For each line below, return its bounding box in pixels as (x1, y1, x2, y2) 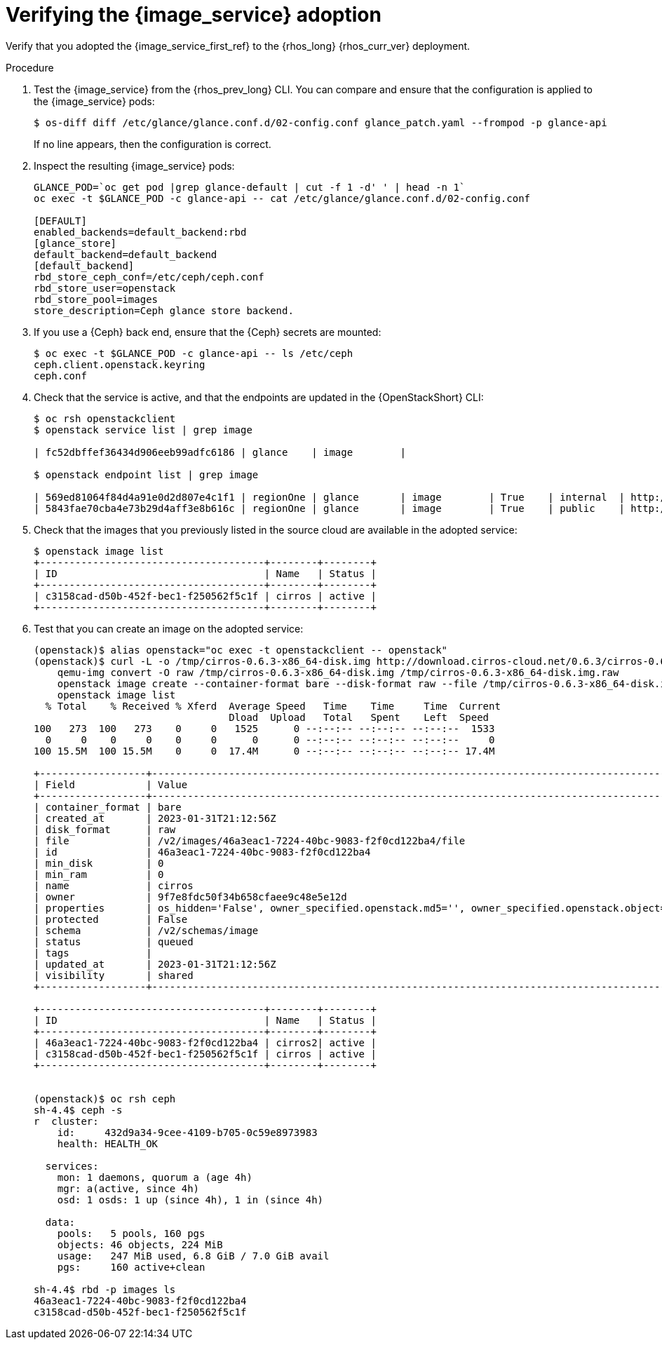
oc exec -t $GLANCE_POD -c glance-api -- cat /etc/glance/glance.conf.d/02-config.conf (34, 192, 531, 204)
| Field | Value (34, 778, 188, 790)
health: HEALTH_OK (57, 1137, 158, 1149)
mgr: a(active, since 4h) (57, 1182, 200, 1194)
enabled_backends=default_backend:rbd (34, 226, 247, 238)
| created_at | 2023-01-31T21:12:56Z (34, 812, 276, 824)
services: (45, 1160, 99, 1172)
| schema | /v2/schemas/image (34, 924, 259, 936)
